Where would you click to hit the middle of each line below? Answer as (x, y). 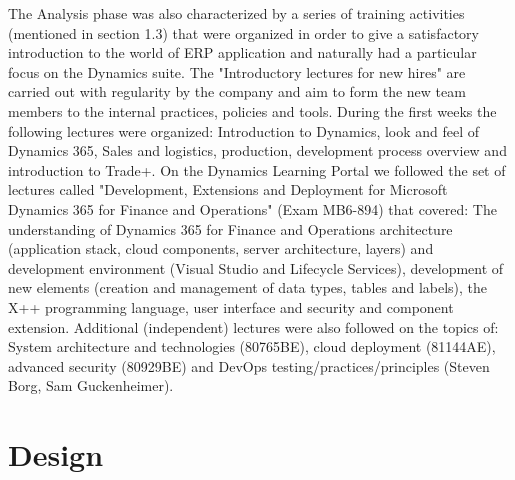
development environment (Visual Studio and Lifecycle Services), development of (256, 267)
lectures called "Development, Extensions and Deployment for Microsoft (228, 189)
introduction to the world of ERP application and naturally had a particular (242, 52)
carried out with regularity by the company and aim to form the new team (237, 91)
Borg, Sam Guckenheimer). (91, 385)
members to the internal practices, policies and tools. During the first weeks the (252, 110)
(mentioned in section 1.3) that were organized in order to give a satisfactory (243, 32)
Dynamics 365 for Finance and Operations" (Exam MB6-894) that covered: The (252, 208)
